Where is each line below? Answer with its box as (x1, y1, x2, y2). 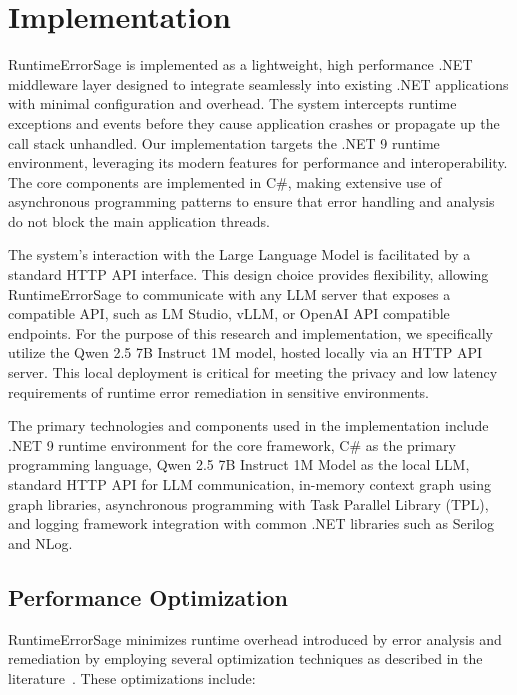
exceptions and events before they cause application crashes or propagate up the (8, 112, 500, 133)
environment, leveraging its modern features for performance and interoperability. (8, 152, 508, 173)
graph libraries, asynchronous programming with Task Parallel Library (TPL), (8, 493, 489, 514)
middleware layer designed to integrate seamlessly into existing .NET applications (8, 73, 509, 94)
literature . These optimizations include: (8, 667, 256, 688)
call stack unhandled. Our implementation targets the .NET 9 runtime (8, 132, 440, 153)
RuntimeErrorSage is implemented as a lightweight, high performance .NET (8, 54, 473, 75)
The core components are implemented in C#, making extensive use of (8, 171, 442, 192)
